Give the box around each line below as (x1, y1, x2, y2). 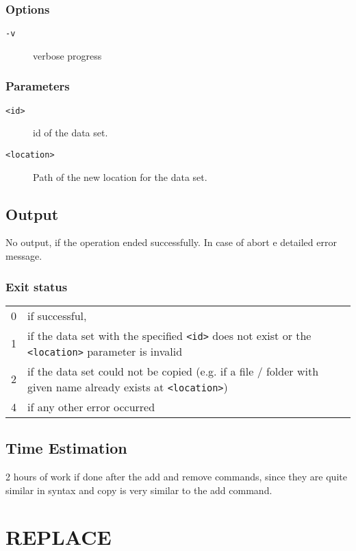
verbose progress (33, 48, 102, 62)
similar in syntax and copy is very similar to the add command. (5, 482, 272, 497)
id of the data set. (33, 125, 108, 140)
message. (5, 248, 42, 262)
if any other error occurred (27, 398, 155, 415)
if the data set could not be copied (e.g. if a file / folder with (27, 363, 319, 379)
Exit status (5, 278, 68, 295)
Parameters (5, 77, 70, 95)
